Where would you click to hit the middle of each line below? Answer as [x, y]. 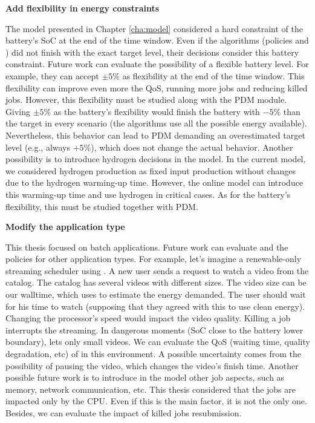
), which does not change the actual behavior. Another [192, 147]
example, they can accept [52, 75]
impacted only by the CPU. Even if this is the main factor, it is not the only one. [156, 401]
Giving [18, 111]
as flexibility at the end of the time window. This [213, 75]
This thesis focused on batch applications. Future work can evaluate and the [147, 247]
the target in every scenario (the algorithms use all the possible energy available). [156, 123]
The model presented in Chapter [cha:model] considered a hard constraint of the [154, 28]
